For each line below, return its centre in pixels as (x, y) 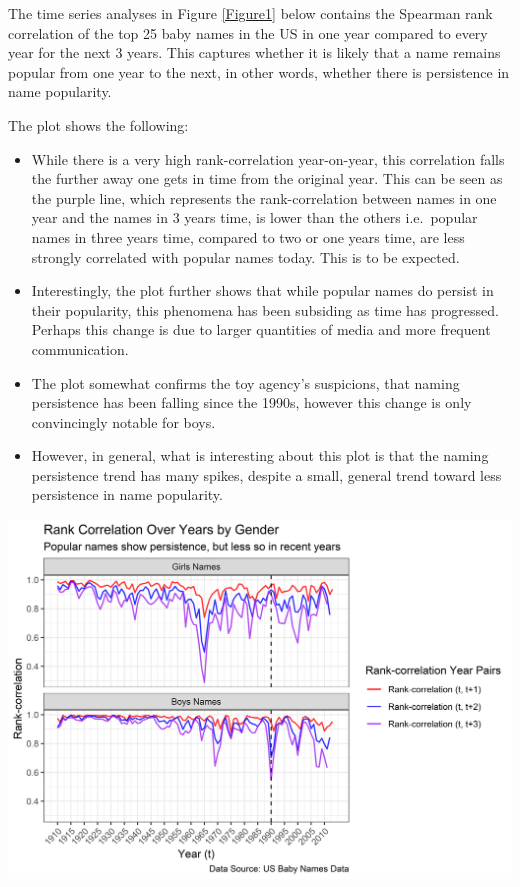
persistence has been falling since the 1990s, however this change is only (251, 402)
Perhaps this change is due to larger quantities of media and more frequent (261, 329)
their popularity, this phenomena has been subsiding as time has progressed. (265, 309)
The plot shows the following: (98, 124)
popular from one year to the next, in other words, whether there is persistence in (259, 71)
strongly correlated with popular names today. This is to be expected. (245, 256)
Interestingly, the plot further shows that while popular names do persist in (262, 290)
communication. (80, 348)
